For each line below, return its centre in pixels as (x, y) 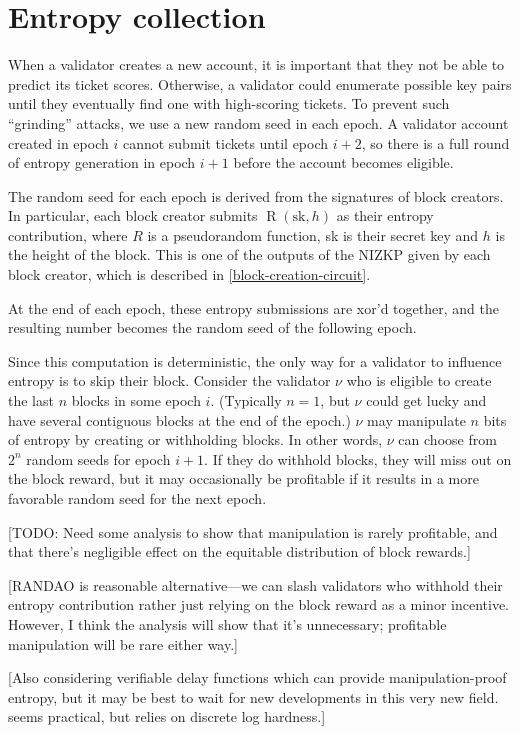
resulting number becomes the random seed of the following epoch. (212, 327)
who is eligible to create (419, 380)
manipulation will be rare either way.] (123, 643)
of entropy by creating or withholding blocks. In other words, (195, 439)
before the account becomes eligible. (343, 162)
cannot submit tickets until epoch (225, 142)
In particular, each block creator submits (133, 215)
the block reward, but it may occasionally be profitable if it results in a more (243, 478)
